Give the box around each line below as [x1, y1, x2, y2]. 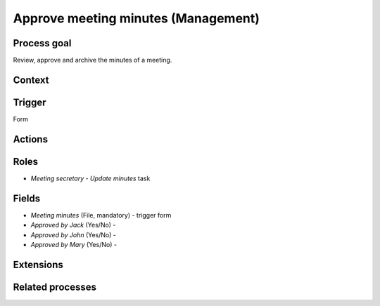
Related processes [13, 281, 96, 293]
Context [13, 74, 49, 86]
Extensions [13, 258, 63, 270]
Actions [13, 133, 49, 145]
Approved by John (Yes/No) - [30, 230, 116, 239]
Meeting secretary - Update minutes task [30, 174, 151, 182]
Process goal [13, 37, 72, 49]
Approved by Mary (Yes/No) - [30, 240, 118, 248]
